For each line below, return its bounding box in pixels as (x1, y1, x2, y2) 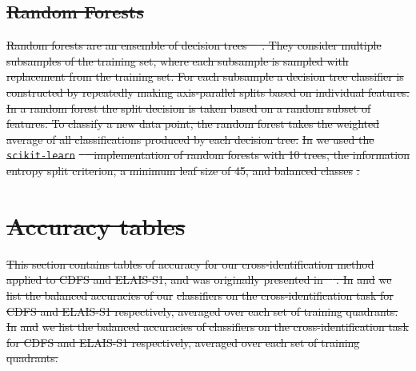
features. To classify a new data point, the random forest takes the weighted (6, 115, 379, 132)
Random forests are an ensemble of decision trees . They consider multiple (6, 37, 382, 54)
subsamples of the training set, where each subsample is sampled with (6, 52, 349, 69)
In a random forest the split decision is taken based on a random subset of (6, 99, 371, 116)
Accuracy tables (6, 209, 186, 241)
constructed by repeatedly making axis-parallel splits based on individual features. (6, 83, 410, 100)
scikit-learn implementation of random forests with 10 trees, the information (6, 146, 410, 163)
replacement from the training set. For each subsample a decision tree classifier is (6, 68, 404, 85)
